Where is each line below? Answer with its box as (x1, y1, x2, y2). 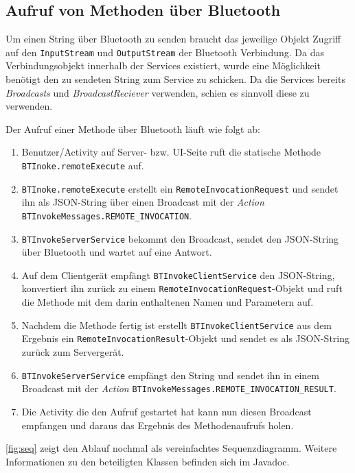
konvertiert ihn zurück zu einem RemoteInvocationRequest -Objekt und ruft (21, 281, 343, 295)
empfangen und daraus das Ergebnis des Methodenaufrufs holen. (21, 417, 294, 432)
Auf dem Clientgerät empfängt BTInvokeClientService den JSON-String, (21, 267, 335, 282)
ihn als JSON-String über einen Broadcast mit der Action (21, 195, 264, 209)
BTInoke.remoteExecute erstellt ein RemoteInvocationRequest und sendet (21, 181, 339, 195)
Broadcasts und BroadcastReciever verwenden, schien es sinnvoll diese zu (5, 85, 310, 99)
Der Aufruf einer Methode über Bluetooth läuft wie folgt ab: (5, 121, 260, 136)
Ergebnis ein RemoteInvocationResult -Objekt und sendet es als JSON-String (21, 331, 350, 345)
